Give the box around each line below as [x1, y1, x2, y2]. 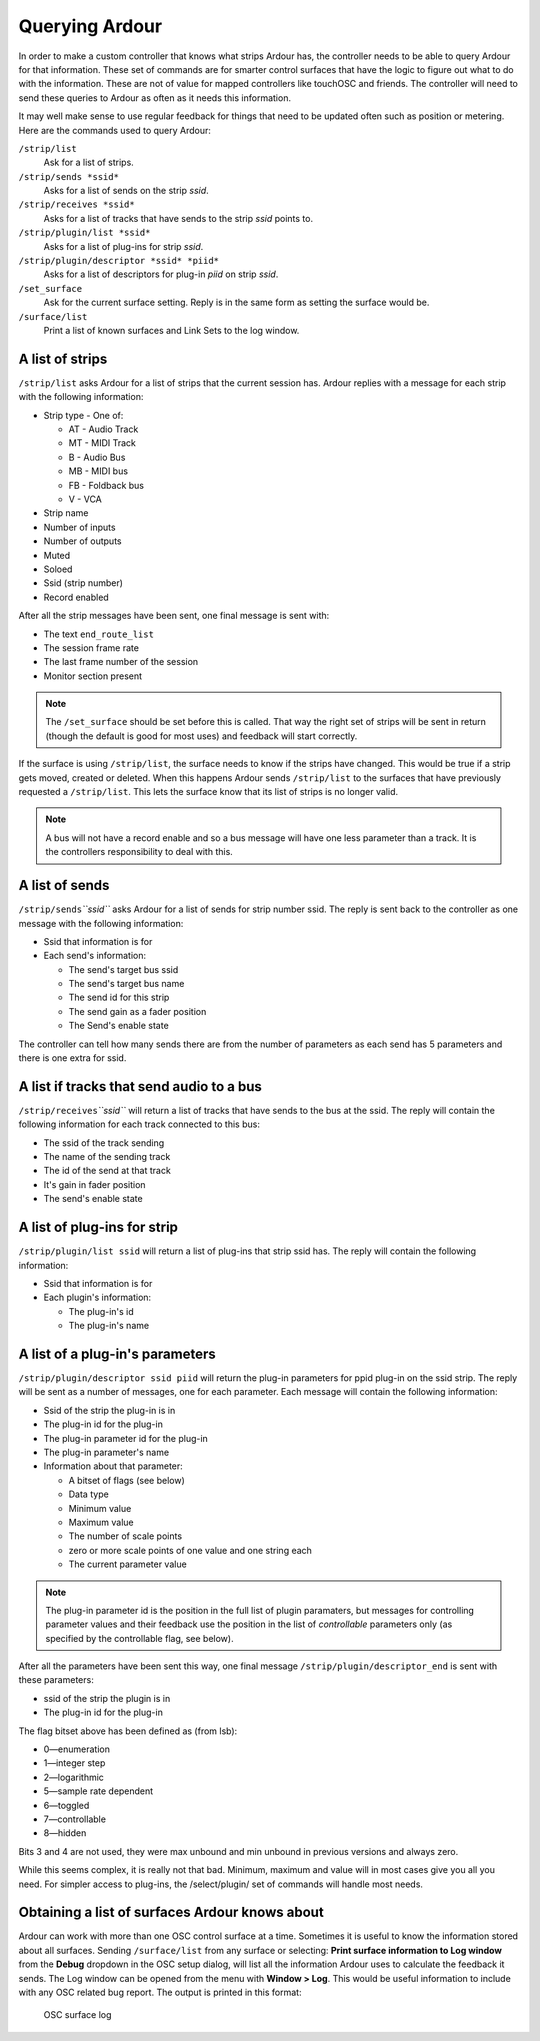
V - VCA [68, 493, 102, 505]
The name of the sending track [43, 1151, 171, 1163]
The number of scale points [68, 1530, 183, 1542]
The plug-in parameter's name [43, 1446, 170, 1458]
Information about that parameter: [43, 1460, 184, 1472]
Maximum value [68, 1516, 134, 1528]
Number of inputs [43, 521, 116, 533]
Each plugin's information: [43, 1291, 152, 1304]
